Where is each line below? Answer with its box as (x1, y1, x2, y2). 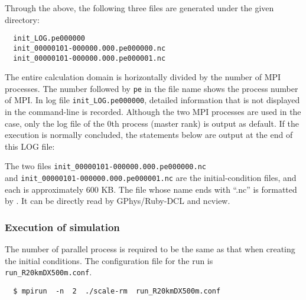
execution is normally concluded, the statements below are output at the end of (5, 128, 293, 141)
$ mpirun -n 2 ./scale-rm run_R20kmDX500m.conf (13, 287, 221, 295)
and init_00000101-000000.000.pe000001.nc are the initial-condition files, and (5, 172, 297, 184)
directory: (5, 13, 40, 25)
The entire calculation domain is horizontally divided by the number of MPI (5, 71, 281, 83)
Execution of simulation (5, 219, 120, 234)
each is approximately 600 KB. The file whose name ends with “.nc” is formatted (5, 183, 297, 195)
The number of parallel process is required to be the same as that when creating (5, 243, 295, 255)
